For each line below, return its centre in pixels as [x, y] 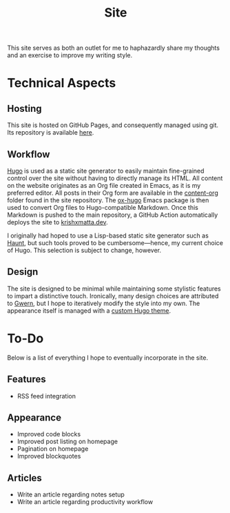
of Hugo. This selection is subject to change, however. [84, 250]
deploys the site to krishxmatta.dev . [57, 222]
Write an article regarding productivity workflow [85, 502]
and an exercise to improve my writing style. [70, 55]
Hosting [25, 108]
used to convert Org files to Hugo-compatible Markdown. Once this [103, 207]
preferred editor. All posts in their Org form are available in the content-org [113, 193]
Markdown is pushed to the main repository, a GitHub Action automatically [113, 215]
